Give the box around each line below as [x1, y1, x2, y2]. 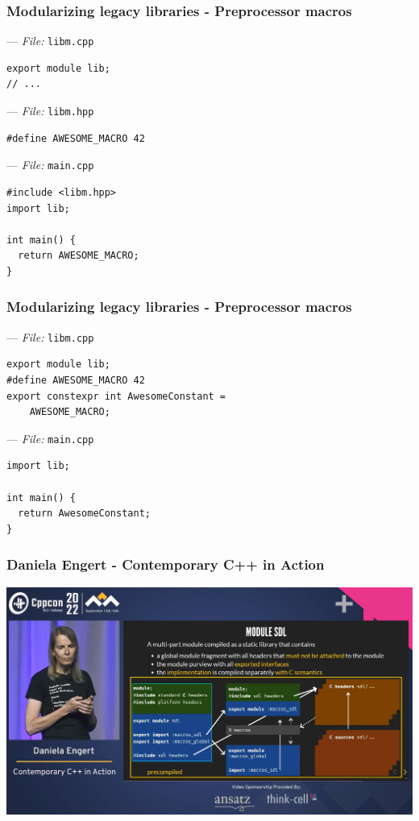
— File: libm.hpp [6, 102, 94, 119]
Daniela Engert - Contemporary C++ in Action [6, 554, 325, 574]
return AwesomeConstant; [18, 508, 151, 520]
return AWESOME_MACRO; [18, 250, 139, 262]
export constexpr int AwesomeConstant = [6, 390, 226, 402]
